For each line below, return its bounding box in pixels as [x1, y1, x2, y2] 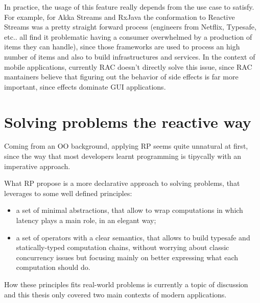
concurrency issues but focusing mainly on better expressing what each [16, 252, 239, 262]
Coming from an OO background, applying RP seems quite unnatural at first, [4, 141, 248, 151]
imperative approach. [4, 160, 70, 171]
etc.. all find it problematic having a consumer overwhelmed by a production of [4, 31, 252, 42]
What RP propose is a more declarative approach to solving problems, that [4, 178, 240, 188]
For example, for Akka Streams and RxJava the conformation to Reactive [4, 11, 235, 22]
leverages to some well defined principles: [4, 187, 132, 198]
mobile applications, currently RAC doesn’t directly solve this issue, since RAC [4, 61, 252, 72]
